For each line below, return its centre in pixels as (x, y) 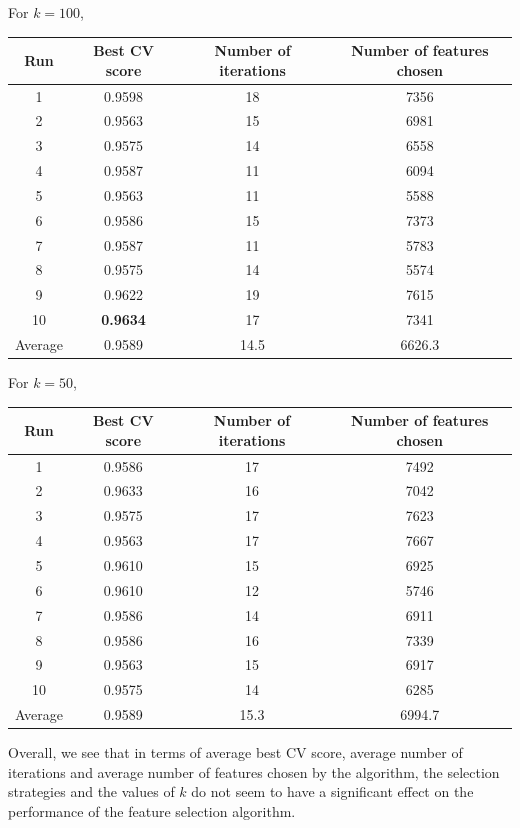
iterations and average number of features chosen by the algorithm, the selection (254, 771)
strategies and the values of (91, 791)
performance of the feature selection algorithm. (152, 810)
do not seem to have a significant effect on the (332, 791)
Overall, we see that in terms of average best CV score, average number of (235, 752)
